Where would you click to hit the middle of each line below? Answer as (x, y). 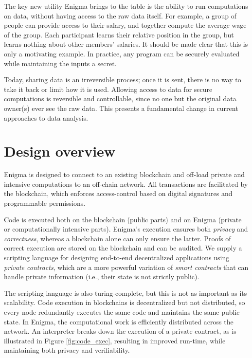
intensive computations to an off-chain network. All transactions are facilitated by (126, 184)
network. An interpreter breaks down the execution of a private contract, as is (120, 331)
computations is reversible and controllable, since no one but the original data (120, 98)
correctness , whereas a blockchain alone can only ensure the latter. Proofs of (117, 238)
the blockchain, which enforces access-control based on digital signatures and (118, 193)
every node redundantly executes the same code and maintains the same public (122, 312)
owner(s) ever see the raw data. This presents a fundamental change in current (121, 108)
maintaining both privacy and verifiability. (67, 350)
